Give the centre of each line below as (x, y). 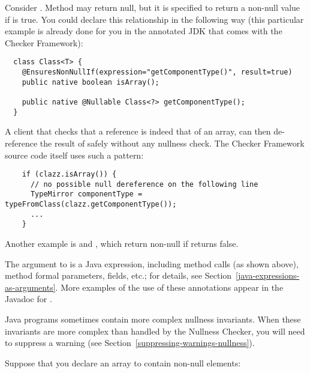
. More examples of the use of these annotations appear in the (169, 287)
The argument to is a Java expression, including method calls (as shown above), (152, 263)
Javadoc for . (28, 299)
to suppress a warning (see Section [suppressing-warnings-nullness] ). (130, 343)
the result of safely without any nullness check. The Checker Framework (172, 143)
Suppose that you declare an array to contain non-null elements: (123, 362)
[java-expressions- (268, 275)
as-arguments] (30, 287)
